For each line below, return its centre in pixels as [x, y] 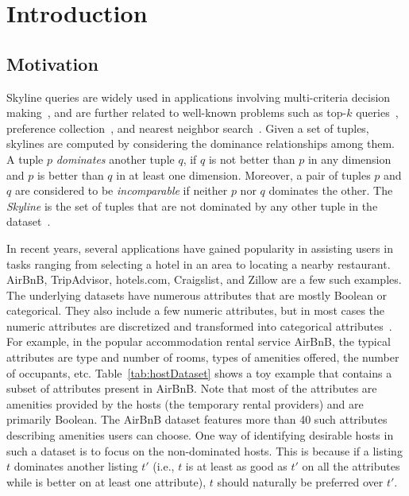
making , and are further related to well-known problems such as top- [177, 112]
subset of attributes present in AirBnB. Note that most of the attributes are [192, 388]
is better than [70, 174]
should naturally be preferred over [300, 481]
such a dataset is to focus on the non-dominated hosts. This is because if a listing [204, 450]
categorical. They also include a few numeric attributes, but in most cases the [196, 310]
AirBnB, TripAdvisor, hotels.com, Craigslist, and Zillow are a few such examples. [204, 279]
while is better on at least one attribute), [106, 481]
